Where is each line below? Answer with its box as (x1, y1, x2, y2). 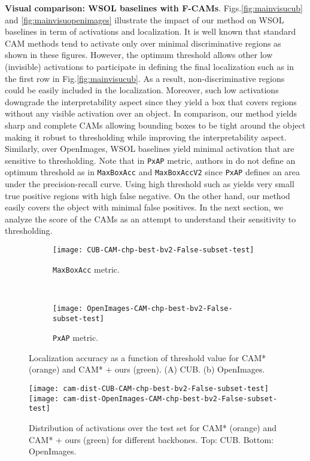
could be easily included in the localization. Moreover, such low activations (5, 84, 279, 96)
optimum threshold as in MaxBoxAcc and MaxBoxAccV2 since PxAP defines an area (5, 166, 300, 178)
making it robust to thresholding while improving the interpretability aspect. (5, 130, 287, 143)
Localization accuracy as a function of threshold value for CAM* (29, 351, 266, 364)
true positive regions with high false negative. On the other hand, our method (5, 189, 290, 202)
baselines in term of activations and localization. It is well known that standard (5, 25, 296, 38)
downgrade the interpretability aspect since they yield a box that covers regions (5, 95, 297, 108)
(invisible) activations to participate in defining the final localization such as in (5, 60, 294, 72)
